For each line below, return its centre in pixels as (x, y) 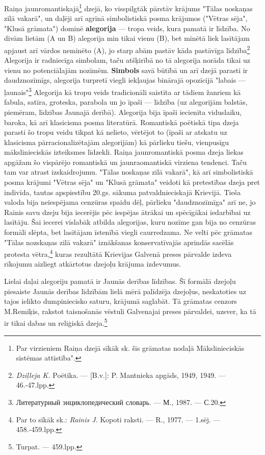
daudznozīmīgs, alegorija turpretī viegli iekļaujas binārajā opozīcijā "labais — (125, 80)
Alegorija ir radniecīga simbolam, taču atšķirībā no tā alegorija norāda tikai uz (127, 60)
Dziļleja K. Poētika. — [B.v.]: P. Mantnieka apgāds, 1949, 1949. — (121, 375)
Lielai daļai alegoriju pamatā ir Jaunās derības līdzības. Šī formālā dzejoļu (120, 281)
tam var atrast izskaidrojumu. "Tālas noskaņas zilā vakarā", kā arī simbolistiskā (129, 172)
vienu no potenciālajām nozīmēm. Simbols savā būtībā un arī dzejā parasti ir (126, 70)
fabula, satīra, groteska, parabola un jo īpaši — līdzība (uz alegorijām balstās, (126, 102)
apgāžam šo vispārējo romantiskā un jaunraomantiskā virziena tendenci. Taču (126, 162)
